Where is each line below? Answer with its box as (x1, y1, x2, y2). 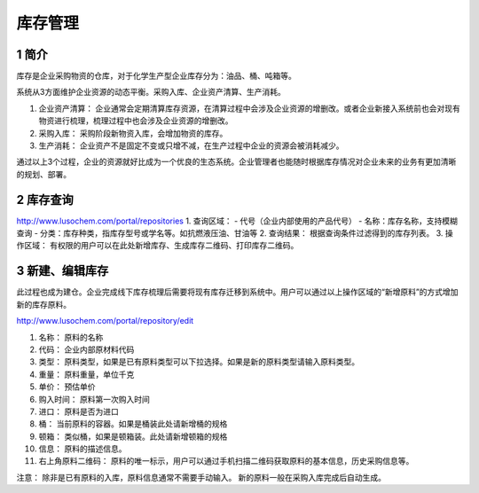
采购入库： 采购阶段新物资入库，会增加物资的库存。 (38, 128, 228, 138)
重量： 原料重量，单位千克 (38, 369, 135, 380)
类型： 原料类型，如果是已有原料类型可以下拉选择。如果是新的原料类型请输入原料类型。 (38, 356, 359, 367)
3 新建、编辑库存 (16, 263, 109, 278)
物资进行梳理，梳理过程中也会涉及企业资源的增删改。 (38, 115, 233, 126)
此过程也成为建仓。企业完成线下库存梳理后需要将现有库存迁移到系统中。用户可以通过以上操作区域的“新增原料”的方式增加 (16, 286, 459, 297)
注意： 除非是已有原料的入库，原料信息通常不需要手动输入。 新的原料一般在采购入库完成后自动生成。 (16, 472, 386, 482)
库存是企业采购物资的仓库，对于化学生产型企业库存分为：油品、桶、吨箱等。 (16, 71, 296, 82)
